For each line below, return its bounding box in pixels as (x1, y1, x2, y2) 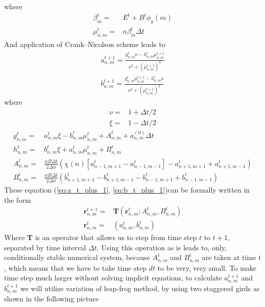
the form (4, 194, 31, 205)
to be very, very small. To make (157, 262, 257, 273)
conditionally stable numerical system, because (4, 252, 150, 263)
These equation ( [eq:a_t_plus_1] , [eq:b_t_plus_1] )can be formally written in (4, 184, 250, 195)
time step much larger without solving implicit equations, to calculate (4, 272, 222, 283)
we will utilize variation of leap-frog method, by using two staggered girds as (20, 282, 260, 293)
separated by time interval (4, 242, 86, 252)
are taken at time (202, 252, 256, 263)
